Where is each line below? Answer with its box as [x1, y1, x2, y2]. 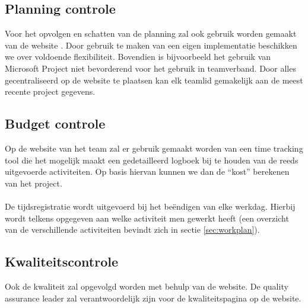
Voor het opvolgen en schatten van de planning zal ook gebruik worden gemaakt [5, 27, 297, 40]
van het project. [5, 177, 62, 189]
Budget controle [5, 114, 106, 133]
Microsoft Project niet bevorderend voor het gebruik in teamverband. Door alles [5, 62, 296, 74]
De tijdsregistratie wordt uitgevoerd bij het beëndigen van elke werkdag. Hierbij [5, 200, 296, 212]
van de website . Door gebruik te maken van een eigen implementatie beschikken [5, 38, 297, 51]
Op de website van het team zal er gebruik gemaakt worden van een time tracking [5, 142, 303, 154]
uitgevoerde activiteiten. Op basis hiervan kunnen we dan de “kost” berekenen [5, 165, 290, 178]
